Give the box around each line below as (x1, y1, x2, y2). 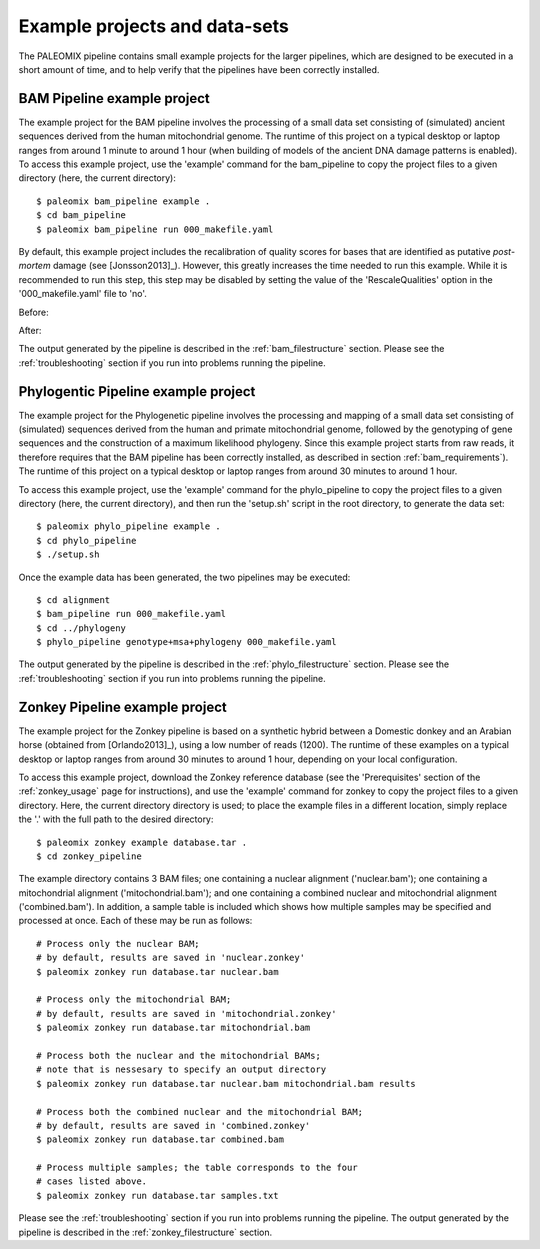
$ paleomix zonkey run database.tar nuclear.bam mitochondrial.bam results (36, 1078, 416, 1089)
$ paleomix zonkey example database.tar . (36, 836, 248, 848)
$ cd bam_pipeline (36, 210, 127, 221)
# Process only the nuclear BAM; (36, 938, 200, 949)
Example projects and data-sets (18, 15, 289, 37)
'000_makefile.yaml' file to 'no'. (18, 288, 147, 300)
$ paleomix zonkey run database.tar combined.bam (36, 1134, 285, 1145)
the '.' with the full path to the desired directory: (18, 813, 214, 825)
